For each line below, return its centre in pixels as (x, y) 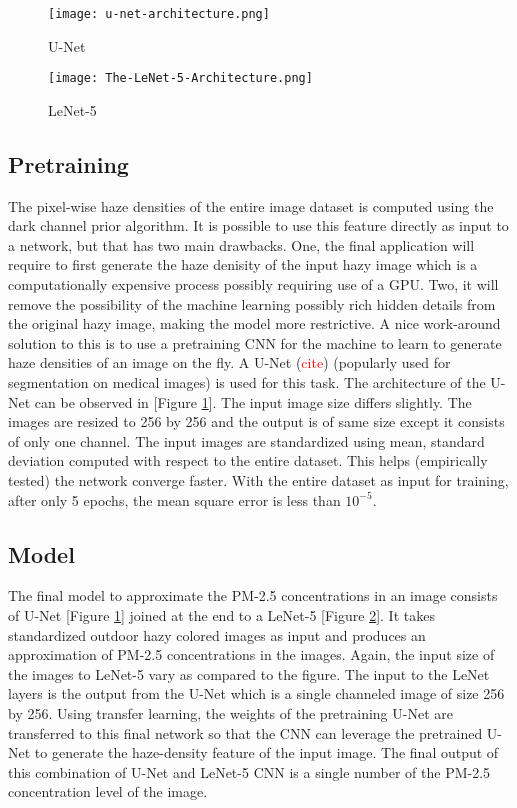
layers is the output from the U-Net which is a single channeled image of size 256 (256, 693)
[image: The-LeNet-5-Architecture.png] (180, 78)
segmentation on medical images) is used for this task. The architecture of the (247, 382)
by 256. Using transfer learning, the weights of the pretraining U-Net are (230, 712)
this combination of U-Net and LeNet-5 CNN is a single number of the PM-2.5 (249, 771)
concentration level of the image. (108, 791)
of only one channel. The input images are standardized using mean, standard (246, 440)
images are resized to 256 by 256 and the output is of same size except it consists (256, 421)
